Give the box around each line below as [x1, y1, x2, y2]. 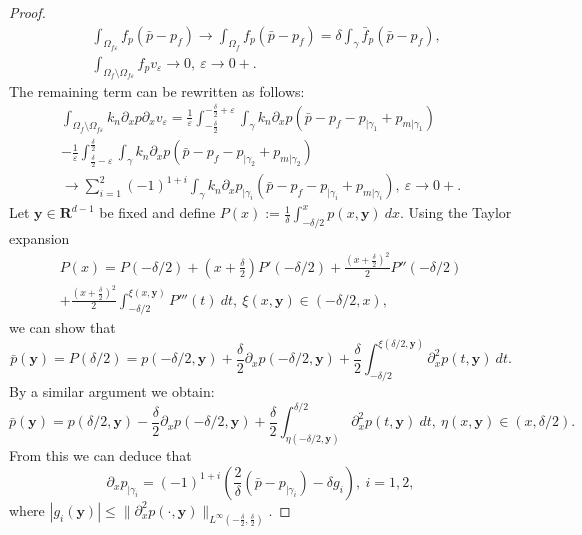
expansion [9, 228, 70, 249]
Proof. [9, 2, 46, 22]
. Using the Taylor [400, 202, 512, 223]
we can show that [9, 317, 116, 338]
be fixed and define [99, 202, 216, 223]
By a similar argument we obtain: [9, 381, 215, 402]
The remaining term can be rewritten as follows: [9, 80, 305, 101]
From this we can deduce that [9, 445, 192, 466]
